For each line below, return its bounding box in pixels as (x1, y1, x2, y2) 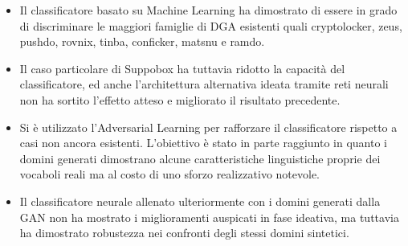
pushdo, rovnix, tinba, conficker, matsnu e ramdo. (19, 33, 265, 50)
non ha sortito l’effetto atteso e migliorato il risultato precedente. (19, 91, 341, 108)
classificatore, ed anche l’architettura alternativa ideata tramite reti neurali (19, 76, 389, 92)
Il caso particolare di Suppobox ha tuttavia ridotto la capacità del (19, 59, 345, 76)
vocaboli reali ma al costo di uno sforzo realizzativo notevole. (19, 166, 320, 182)
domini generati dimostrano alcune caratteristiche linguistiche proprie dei (19, 150, 381, 166)
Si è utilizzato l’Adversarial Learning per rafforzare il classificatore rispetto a (19, 118, 398, 135)
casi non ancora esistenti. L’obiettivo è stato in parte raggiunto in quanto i (19, 134, 387, 151)
